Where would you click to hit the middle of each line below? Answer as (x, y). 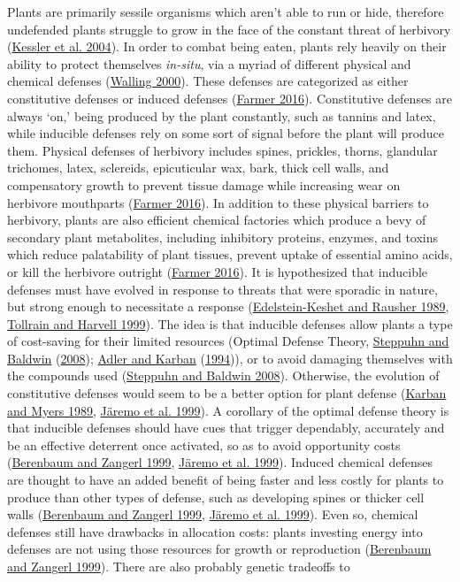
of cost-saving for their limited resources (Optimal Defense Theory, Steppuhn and (228, 341)
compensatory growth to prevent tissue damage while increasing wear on (204, 184)
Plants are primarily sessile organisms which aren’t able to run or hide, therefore (226, 11)
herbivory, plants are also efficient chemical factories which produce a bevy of (217, 220)
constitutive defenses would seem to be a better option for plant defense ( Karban (227, 393)
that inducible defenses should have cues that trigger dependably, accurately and (226, 428)
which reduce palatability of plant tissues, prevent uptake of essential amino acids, (230, 254)
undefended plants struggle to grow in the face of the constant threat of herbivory (229, 29)
